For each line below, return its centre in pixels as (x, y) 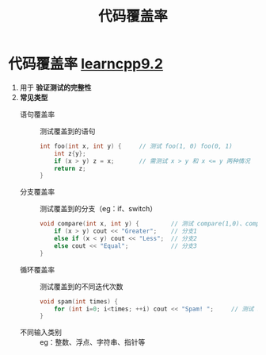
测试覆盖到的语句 (67, 131)
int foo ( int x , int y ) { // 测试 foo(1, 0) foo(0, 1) (136, 146)
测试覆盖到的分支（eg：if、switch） (98, 209)
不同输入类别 (40, 332)
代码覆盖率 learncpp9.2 (86, 64)
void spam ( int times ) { (79, 301)
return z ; (70, 168)
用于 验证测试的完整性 (55, 87)
